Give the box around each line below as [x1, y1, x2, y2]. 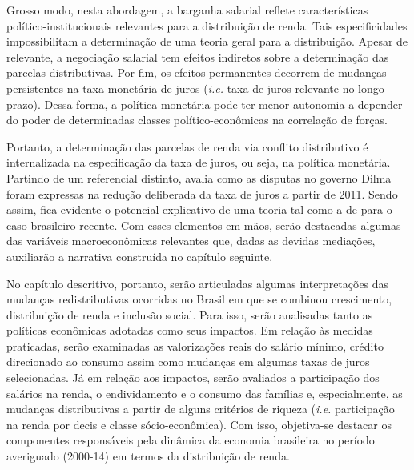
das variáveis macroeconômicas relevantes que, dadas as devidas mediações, [6, 232, 376, 249]
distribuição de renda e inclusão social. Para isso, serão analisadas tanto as [6, 306, 373, 323]
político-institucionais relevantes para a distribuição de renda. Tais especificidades [6, 17, 408, 34]
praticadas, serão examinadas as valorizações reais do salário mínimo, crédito [6, 337, 384, 354]
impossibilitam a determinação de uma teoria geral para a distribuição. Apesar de [6, 33, 408, 50]
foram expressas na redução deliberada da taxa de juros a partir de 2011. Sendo [6, 185, 398, 202]
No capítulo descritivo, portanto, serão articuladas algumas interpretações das [6, 275, 389, 291]
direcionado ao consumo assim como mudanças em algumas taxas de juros [6, 353, 370, 370]
